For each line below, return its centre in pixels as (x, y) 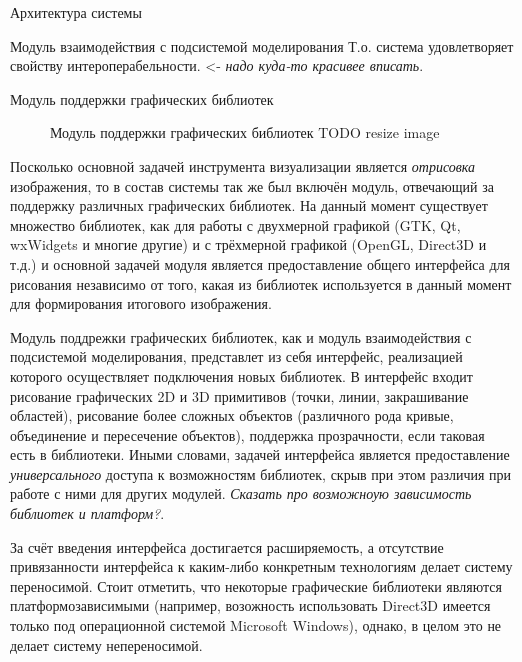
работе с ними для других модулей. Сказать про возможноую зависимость (241, 493)
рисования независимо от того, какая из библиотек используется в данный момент (261, 283)
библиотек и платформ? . (87, 513)
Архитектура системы (76, 12)
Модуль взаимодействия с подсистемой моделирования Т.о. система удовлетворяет (262, 45)
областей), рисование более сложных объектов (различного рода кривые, (232, 415)
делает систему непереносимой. (106, 644)
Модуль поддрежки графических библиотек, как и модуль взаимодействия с (241, 336)
